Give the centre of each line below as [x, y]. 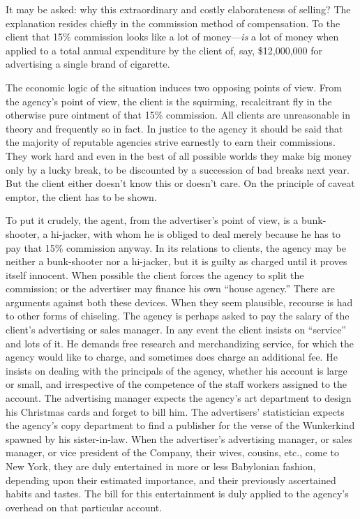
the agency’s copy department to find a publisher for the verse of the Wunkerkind [180, 425]
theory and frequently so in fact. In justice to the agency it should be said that [174, 128]
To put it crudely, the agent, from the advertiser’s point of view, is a [152, 220]
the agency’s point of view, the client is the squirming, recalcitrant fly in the [169, 101]
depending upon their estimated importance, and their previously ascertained [171, 480]
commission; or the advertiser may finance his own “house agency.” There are [170, 288]
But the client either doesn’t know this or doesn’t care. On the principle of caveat [180, 183]
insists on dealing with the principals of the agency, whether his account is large [177, 370]
